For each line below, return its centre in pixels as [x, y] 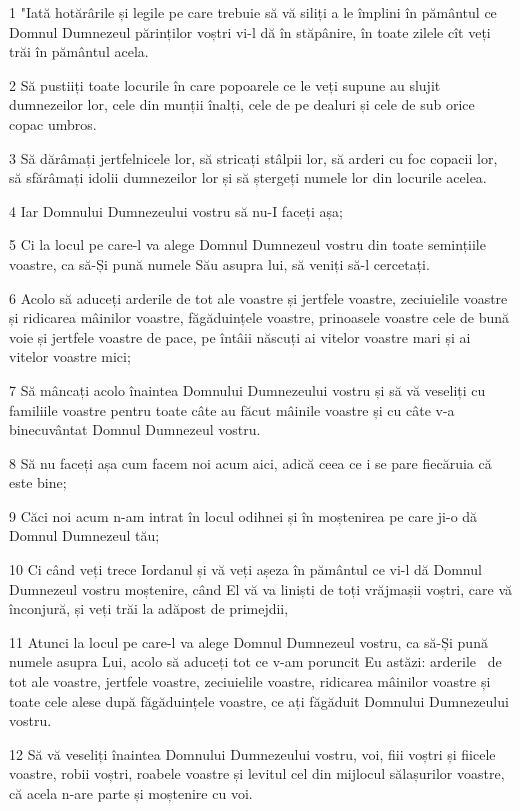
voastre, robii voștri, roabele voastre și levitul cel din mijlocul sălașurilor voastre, [257, 773]
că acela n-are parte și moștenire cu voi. [131, 793]
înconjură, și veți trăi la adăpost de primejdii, [149, 608]
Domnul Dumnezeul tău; [84, 535]
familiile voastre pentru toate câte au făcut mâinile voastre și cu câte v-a [232, 409]
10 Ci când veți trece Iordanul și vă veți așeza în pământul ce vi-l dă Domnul [245, 569]
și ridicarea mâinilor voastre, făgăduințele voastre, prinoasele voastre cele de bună [259, 317]
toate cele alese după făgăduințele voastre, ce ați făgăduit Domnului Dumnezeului [259, 700]
